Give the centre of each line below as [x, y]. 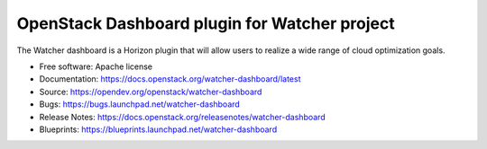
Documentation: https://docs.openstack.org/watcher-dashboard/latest [170, 79]
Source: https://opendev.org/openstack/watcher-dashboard [151, 92]
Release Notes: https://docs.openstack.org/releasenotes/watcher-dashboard [182, 117]
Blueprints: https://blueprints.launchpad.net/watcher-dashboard [158, 129]
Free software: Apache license [96, 66]
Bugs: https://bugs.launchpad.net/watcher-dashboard [140, 104]
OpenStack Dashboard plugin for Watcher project [206, 23]
